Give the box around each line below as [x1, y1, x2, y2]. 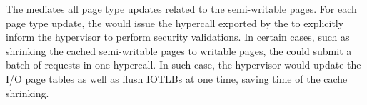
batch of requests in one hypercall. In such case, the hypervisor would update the [6, 57, 361, 72]
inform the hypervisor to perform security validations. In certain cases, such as [6, 29, 350, 44]
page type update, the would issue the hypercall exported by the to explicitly [6, 15, 344, 30]
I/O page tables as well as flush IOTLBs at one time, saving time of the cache [6, 71, 348, 86]
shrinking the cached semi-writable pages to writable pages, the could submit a [6, 43, 352, 58]
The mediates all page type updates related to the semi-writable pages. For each [6, 1, 357, 16]
